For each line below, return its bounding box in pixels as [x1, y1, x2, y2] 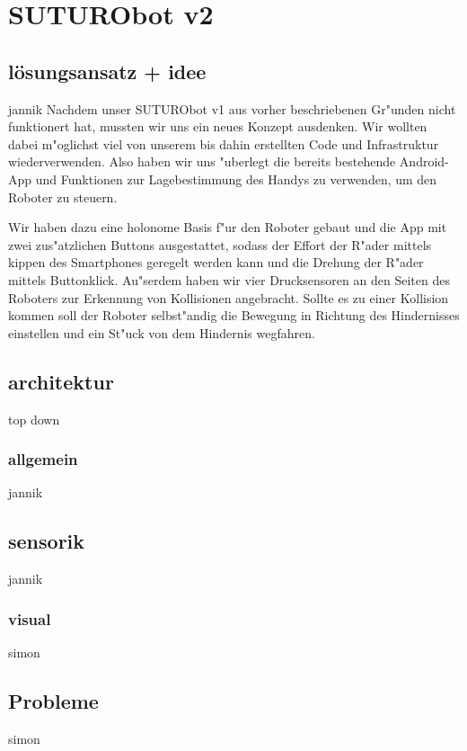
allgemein [8, 448, 78, 470]
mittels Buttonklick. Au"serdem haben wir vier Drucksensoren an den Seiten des [8, 270, 450, 289]
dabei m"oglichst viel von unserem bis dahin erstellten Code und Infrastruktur [8, 134, 439, 153]
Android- [399, 152, 449, 171]
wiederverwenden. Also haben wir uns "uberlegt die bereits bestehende [8, 152, 396, 171]
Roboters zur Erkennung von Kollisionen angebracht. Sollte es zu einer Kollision [8, 288, 449, 307]
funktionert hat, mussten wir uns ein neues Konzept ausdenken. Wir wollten [8, 117, 427, 136]
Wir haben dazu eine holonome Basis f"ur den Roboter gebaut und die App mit [8, 218, 447, 237]
